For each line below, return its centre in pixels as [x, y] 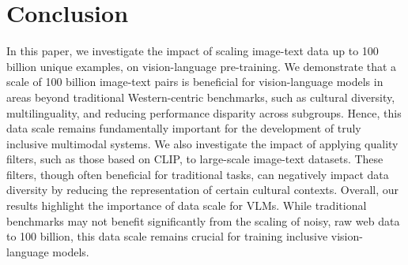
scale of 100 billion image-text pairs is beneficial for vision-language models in [195, 82]
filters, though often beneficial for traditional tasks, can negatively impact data [198, 174]
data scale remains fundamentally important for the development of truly [184, 128]
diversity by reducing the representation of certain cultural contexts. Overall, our [203, 190]
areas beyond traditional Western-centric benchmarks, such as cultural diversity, [201, 97]
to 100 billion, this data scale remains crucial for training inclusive [167, 236]
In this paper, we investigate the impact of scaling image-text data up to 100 [193, 51]
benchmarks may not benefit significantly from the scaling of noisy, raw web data [203, 220]
